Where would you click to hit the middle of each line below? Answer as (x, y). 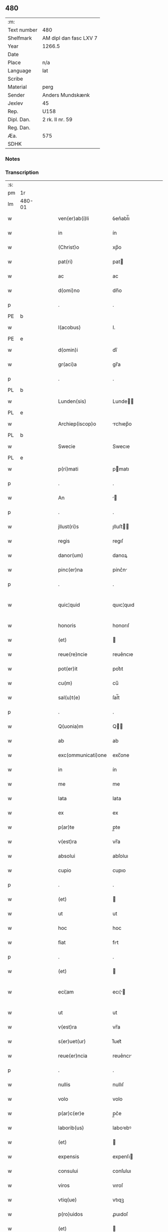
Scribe (15, 79)
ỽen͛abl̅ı (121, 218)
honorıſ (121, 626)
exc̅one (121, 755)
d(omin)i (68, 350)
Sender (16, 95)
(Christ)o (69, 248)
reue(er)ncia (73, 1056)
